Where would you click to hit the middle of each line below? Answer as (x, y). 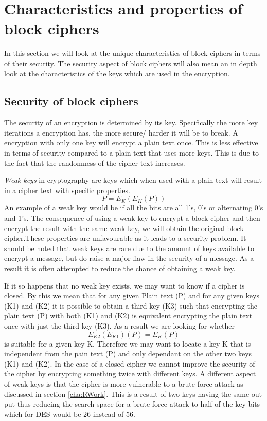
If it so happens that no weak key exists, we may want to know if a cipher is (124, 285)
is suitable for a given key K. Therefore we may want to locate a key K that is (128, 343)
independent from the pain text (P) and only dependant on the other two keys (128, 353)
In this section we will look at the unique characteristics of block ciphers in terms (132, 53)
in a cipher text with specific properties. (67, 190)
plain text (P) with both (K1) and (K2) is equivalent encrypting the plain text (128, 315)
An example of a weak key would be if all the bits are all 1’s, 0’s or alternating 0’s (134, 208)
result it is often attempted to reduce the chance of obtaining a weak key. (120, 268)
